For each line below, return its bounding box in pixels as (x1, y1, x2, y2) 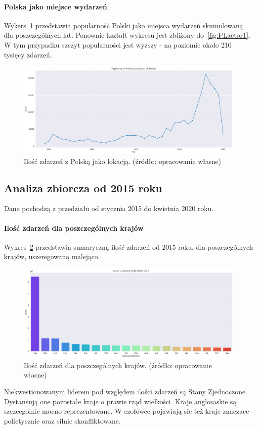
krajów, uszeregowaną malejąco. (4, 251, 100, 262)
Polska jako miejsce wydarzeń (4, 1, 107, 11)
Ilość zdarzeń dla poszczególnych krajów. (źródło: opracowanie (24, 360, 212, 370)
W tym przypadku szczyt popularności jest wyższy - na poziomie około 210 (4, 39, 232, 50)
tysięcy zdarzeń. (4, 49, 52, 59)
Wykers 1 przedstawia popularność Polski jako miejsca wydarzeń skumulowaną (4, 20, 243, 30)
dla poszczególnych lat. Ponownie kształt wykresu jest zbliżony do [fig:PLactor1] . (4, 30, 251, 40)
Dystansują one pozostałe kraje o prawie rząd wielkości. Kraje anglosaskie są (4, 396, 237, 406)
